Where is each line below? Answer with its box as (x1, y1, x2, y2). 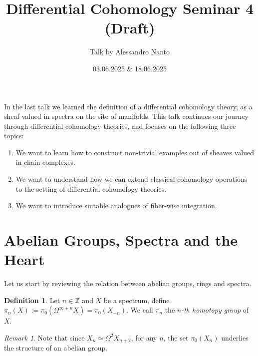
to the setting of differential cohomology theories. (15, 183, 167, 194)
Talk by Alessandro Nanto (89, 46, 170, 57)
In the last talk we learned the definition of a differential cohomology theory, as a (4, 101, 253, 111)
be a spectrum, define (103, 295, 170, 305)
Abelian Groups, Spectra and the (4, 230, 238, 250)
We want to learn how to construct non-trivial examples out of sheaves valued (15, 147, 254, 157)
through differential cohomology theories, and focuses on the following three (4, 120, 236, 131)
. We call (126, 305, 153, 315)
